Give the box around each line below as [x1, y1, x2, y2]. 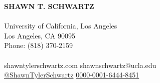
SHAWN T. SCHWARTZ [4, 1, 94, 11]
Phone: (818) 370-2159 [4, 40, 73, 50]
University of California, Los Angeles [4, 20, 117, 31]
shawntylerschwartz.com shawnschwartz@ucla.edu [4, 59, 156, 70]
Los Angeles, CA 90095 [4, 30, 75, 40]
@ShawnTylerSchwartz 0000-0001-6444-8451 [4, 69, 139, 80]
